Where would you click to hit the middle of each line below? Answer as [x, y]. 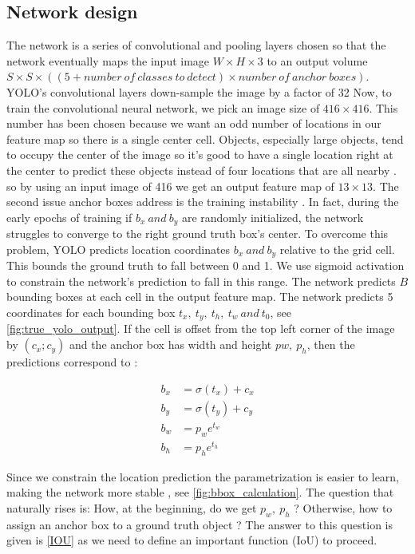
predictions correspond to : [72, 362]
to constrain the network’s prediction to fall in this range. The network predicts [201, 281]
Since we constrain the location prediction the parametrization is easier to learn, [203, 476]
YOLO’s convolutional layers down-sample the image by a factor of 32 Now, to [199, 91]
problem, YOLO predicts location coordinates [119, 249]
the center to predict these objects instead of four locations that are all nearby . [202, 170]
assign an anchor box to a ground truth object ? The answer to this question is [200, 524]
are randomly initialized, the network [273, 217]
